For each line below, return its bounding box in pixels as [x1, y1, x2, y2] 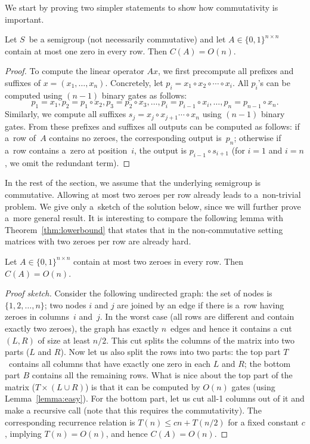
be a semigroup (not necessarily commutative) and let [29, 33, 226, 45]
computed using [5, 88, 63, 101]
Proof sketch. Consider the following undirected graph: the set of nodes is [5, 287, 272, 299]
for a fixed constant [228, 415, 299, 428]
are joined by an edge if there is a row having [117, 298, 284, 311]
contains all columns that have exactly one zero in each [8, 357, 211, 369]
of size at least [38, 333, 91, 346]
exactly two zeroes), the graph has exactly [5, 321, 159, 334]
